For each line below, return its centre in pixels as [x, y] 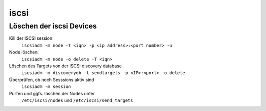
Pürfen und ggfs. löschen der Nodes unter [52, 93]
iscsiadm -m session [46, 87]
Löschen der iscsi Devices [53, 26]
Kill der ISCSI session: [31, 38]
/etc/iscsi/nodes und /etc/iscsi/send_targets [77, 100]
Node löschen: [24, 52]
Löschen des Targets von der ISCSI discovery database [66, 66]
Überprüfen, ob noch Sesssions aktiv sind [52, 80]
